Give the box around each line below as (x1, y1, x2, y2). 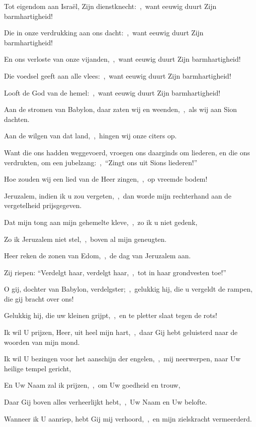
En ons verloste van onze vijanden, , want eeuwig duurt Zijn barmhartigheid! (4, 54, 241, 64)
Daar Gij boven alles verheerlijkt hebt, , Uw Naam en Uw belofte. (4, 397, 207, 407)
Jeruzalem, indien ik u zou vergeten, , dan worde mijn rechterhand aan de (4, 190, 232, 201)
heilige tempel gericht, (4, 363, 71, 373)
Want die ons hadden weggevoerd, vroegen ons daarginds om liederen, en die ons (4, 147, 250, 157)
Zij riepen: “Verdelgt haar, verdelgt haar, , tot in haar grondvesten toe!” (4, 267, 227, 277)
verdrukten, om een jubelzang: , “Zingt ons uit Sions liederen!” (4, 157, 197, 167)
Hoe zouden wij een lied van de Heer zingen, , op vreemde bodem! (4, 174, 208, 184)
